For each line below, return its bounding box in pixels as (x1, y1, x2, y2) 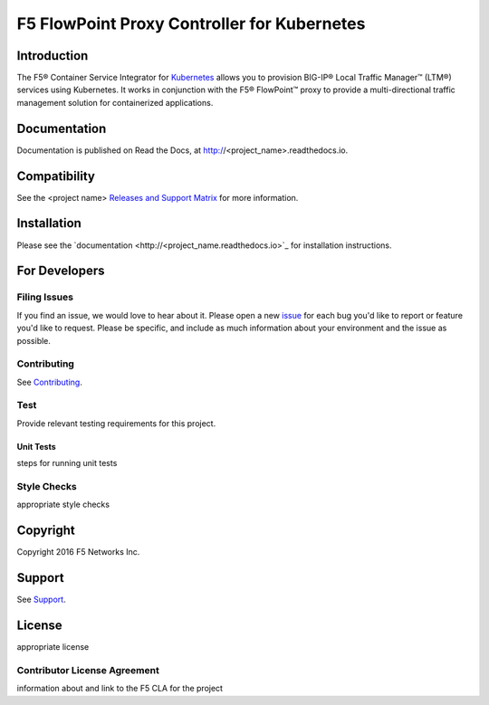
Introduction (16, 48, 89, 63)
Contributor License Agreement (16, 663, 160, 676)
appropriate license (16, 642, 90, 653)
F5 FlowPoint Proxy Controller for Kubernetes (16, 14, 366, 33)
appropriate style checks (16, 499, 110, 510)
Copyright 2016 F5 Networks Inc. (16, 547, 140, 557)
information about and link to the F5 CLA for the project (16, 683, 224, 694)
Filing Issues (16, 291, 74, 303)
